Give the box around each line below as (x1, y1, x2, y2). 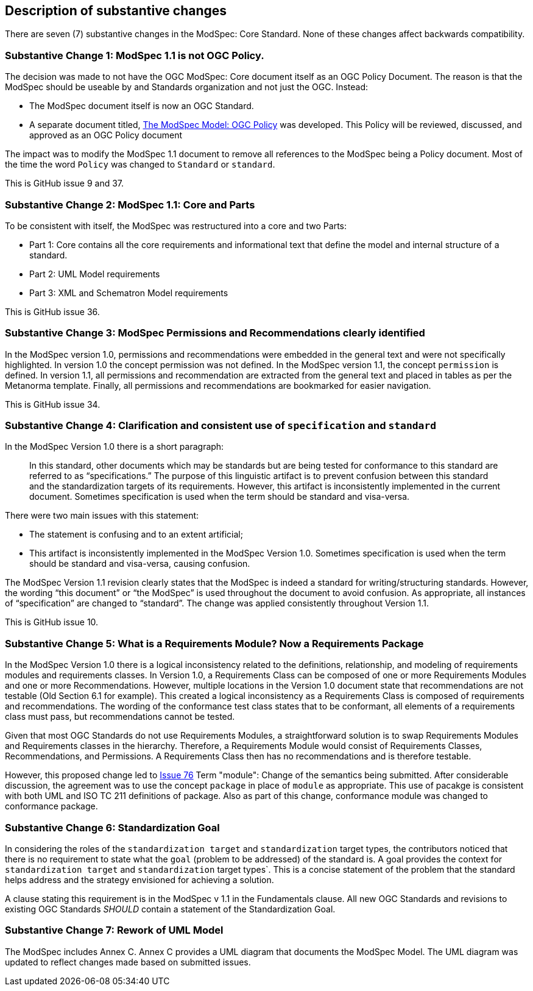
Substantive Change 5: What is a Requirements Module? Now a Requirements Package (5, 637, 424, 650)
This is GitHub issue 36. (5, 306, 100, 317)
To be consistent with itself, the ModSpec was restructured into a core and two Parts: (5, 220, 347, 231)
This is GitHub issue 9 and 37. (5, 178, 124, 189)
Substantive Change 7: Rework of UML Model (5, 924, 224, 937)
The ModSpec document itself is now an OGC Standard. (29, 101, 254, 112)
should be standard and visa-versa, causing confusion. (29, 558, 250, 569)
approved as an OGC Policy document (29, 130, 183, 141)
